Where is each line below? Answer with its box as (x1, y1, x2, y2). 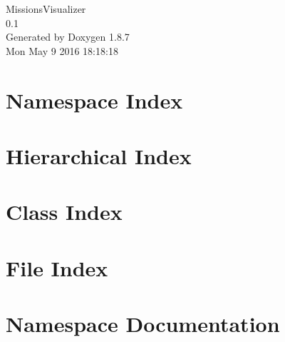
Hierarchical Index (6, 141, 192, 170)
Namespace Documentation (6, 309, 280, 338)
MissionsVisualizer (6, 1, 86, 16)
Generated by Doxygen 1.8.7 (6, 29, 130, 44)
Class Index (6, 197, 123, 226)
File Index (6, 253, 108, 282)
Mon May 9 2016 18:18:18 (6, 43, 118, 58)
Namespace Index (6, 85, 183, 114)
